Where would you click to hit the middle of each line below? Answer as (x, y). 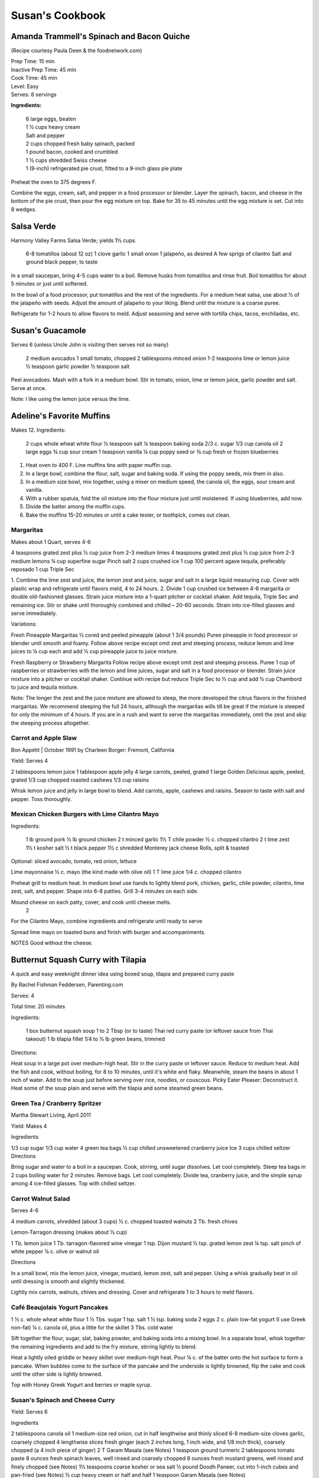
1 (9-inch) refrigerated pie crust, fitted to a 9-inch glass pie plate (104, 168)
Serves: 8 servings (34, 95)
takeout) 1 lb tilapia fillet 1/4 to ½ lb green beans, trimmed (95, 1039)
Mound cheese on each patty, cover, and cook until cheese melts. (91, 902)
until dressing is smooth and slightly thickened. (68, 1281)
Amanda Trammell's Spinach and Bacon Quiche (100, 36)
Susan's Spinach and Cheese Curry (63, 1400)
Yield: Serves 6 (29, 1412)
